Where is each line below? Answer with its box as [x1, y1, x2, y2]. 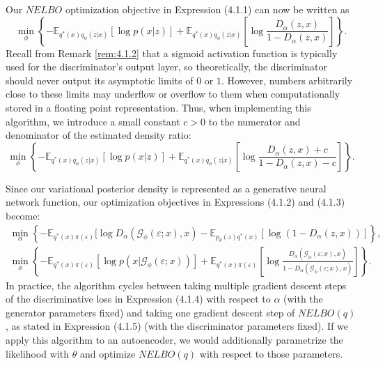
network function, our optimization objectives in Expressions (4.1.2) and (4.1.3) [6, 195, 345, 209]
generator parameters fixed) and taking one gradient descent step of [6, 305, 295, 319]
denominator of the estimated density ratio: [6, 128, 191, 142]
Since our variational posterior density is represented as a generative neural [6, 181, 327, 195]
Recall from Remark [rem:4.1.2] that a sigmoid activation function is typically [6, 45, 338, 60]
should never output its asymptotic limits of [6, 73, 194, 87]
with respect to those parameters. [199, 346, 343, 360]
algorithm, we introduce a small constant [6, 114, 180, 128]
